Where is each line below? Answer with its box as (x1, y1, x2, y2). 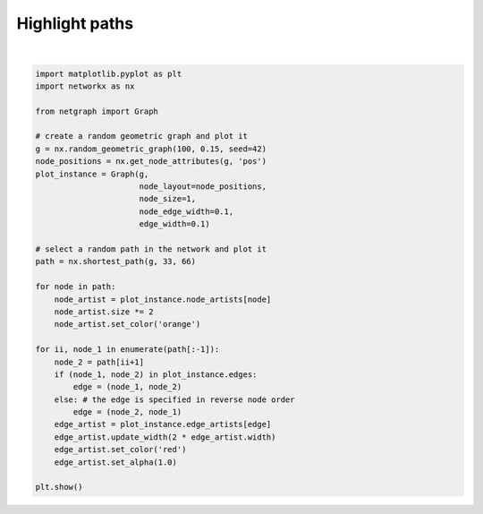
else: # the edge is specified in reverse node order (54, 394, 295, 405)
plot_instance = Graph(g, (35, 168, 149, 179)
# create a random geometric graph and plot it (35, 131, 248, 141)
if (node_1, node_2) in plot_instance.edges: (54, 369, 258, 380)
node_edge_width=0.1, (139, 206, 234, 217)
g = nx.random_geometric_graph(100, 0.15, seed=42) (35, 143, 267, 154)
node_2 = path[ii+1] (54, 356, 145, 367)
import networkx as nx (35, 81, 135, 91)
